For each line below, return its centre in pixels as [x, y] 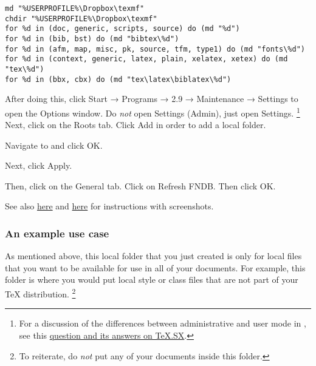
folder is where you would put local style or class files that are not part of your [152, 280]
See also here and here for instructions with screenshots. [109, 206]
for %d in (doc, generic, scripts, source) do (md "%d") [122, 29]
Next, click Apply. [39, 165]
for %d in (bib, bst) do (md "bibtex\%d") [92, 39]
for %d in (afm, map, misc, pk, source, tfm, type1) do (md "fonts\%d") [155, 49]
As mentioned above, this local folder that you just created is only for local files [153, 256]
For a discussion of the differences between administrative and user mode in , [163, 323]
